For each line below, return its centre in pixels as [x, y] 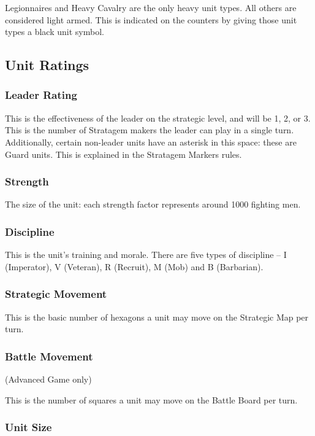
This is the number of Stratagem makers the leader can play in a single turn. [150, 130]
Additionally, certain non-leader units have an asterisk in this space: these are [151, 142]
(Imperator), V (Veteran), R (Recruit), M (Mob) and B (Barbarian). [134, 266]
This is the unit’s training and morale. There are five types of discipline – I [146, 255]
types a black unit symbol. [55, 32]
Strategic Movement [56, 294]
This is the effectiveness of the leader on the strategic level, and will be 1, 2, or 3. [158, 118]
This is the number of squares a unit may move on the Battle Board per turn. [151, 399]
